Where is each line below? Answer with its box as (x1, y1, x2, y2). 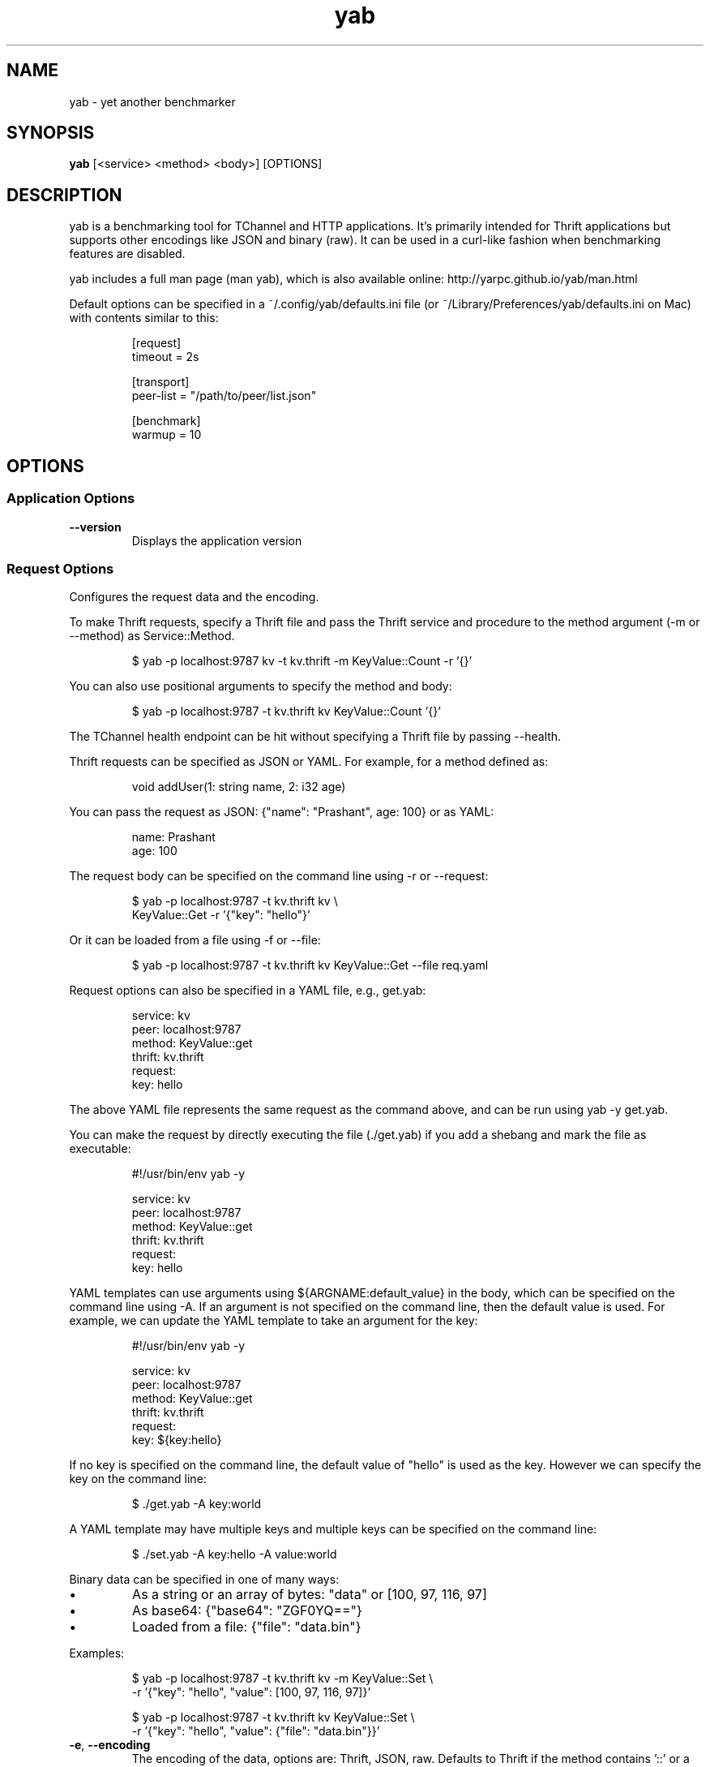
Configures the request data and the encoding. (69, 590, 319, 604)
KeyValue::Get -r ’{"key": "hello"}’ (131, 908, 310, 922)
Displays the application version (131, 533, 302, 548)
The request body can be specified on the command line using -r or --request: (69, 869, 489, 883)
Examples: (69, 1646, 125, 1661)
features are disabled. (69, 247, 186, 261)
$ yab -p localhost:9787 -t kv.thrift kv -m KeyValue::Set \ (131, 1671, 434, 1686)
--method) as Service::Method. (69, 629, 235, 643)
